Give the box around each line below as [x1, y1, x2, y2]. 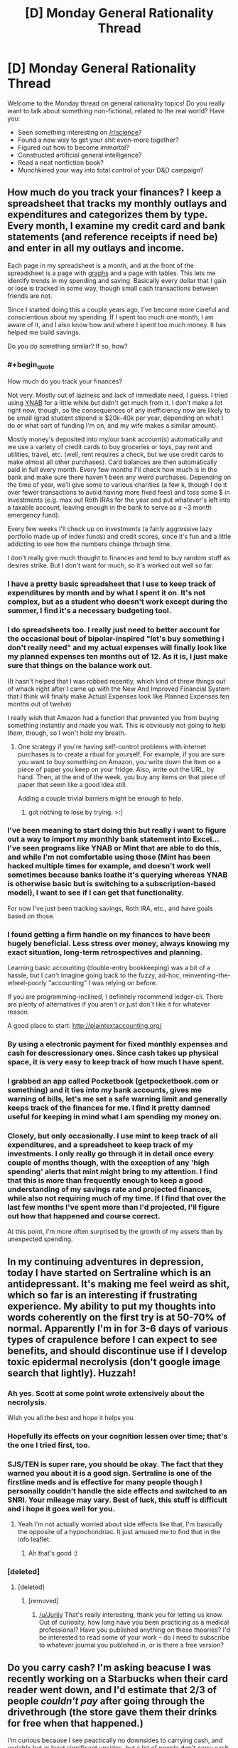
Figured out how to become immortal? [17, 143, 130, 151]
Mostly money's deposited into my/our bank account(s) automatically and [7, 435, 223, 443]
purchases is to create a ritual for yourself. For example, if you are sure [17, 750, 225, 759]
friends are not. [7, 291, 53, 300]
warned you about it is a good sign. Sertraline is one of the [7, 1468, 212, 1478]
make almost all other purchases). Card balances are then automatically [7, 458, 217, 466]
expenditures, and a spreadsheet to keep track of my [7, 1139, 193, 1149]
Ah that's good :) [28, 1549, 78, 1558]
